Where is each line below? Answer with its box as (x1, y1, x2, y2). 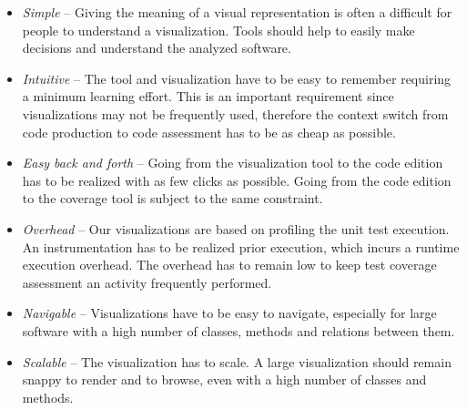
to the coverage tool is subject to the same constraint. (22, 189, 323, 208)
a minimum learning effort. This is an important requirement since (22, 87, 394, 106)
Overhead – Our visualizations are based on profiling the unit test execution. (22, 219, 450, 238)
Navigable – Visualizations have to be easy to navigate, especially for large (22, 303, 437, 323)
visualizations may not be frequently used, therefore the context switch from (22, 104, 449, 123)
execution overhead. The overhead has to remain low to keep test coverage (22, 255, 437, 274)
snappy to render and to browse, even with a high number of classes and (22, 370, 427, 389)
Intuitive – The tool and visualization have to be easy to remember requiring (22, 68, 452, 87)
